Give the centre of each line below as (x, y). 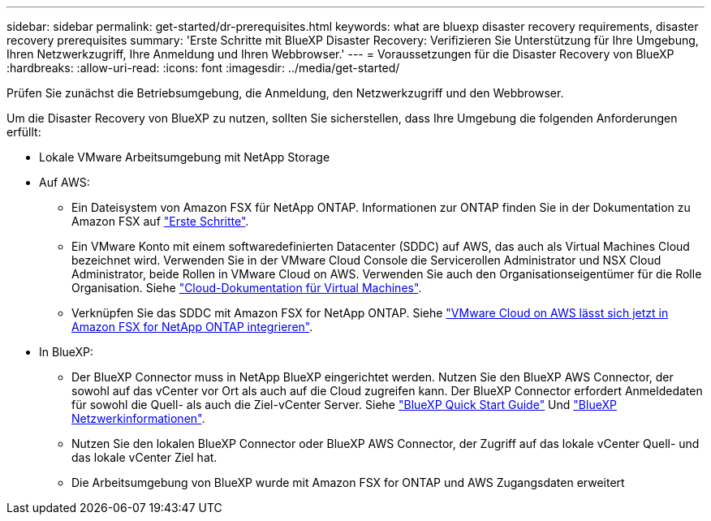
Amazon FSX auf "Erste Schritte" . (160, 221)
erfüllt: (24, 132)
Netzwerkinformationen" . (138, 418)
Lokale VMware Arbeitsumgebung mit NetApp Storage (185, 157)
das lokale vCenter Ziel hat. (144, 457)
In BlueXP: (67, 352)
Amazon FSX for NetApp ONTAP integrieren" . (192, 327)
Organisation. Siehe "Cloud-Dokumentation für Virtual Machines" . (247, 288)
